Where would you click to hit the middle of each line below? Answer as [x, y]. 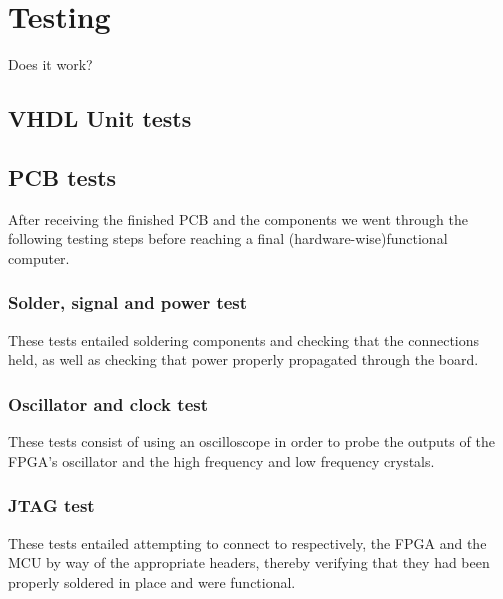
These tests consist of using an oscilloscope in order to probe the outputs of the [251, 441]
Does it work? [50, 64]
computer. [39, 257]
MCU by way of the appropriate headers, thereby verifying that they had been [249, 562]
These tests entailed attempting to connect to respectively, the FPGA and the [247, 542]
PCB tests [62, 176]
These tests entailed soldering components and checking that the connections [244, 339]
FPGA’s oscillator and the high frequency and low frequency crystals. [221, 460]
